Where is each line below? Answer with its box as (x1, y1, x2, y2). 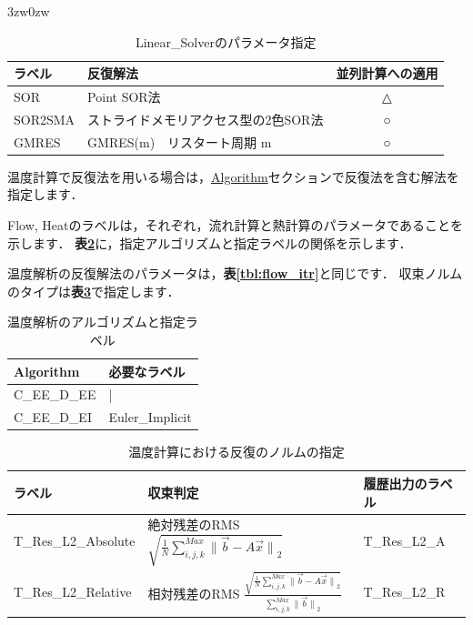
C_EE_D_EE (14, 385, 96, 404)
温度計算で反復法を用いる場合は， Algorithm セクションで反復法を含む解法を (7, 166, 459, 186)
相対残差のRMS (147, 583, 240, 602)
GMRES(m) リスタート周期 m (87, 132, 272, 151)
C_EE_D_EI (14, 408, 92, 427)
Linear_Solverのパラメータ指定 (135, 32, 317, 51)
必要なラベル (108, 361, 186, 380)
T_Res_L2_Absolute (14, 531, 136, 550)
